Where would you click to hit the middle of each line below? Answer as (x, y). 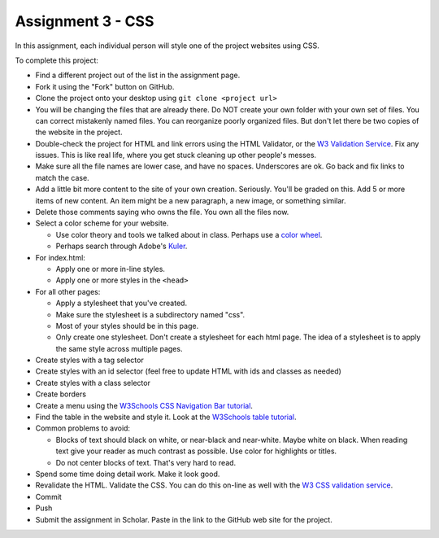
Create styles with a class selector (93, 383)
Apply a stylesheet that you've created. (121, 303)
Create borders (61, 394)
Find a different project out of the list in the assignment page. (138, 75)
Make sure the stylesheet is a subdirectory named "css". (150, 314)
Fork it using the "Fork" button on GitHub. (105, 86)
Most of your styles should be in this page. (127, 326)
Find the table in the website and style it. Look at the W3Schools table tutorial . (166, 417)
